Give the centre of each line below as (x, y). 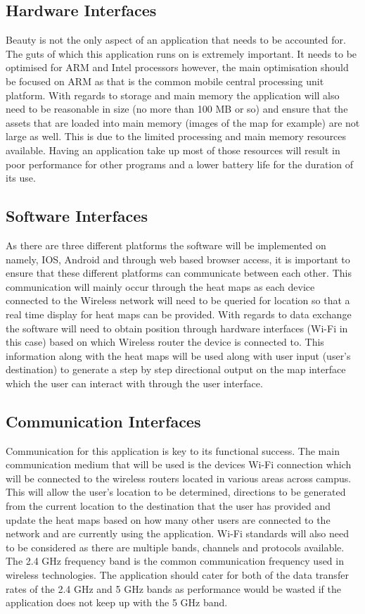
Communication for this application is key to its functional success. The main (173, 450)
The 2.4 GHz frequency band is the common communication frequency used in (175, 561)
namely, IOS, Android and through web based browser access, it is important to (178, 259)
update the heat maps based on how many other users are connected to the (168, 519)
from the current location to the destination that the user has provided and (168, 506)
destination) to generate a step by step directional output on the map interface (176, 369)
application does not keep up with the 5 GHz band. (117, 602)
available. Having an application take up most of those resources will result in (173, 150)
